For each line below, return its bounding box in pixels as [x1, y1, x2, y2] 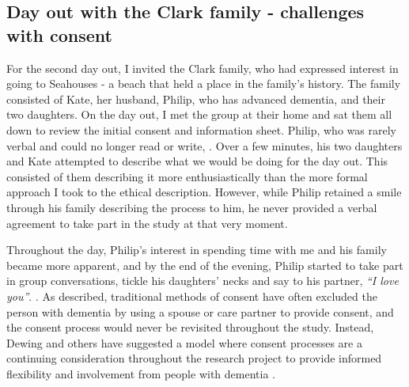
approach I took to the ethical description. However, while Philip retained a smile [6, 184, 402, 200]
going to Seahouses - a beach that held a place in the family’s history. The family [6, 75, 401, 92]
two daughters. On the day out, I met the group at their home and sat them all [6, 106, 392, 123]
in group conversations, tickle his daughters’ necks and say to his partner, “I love [6, 272, 399, 289]
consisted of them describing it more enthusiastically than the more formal [6, 168, 368, 184]
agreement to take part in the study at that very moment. [6, 214, 288, 231]
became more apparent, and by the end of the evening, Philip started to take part [6, 256, 403, 273]
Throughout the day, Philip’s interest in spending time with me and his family [6, 241, 387, 258]
